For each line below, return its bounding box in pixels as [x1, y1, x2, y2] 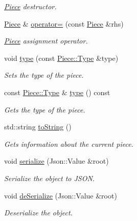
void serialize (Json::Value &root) [4, 156, 109, 166]
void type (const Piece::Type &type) [4, 52, 119, 63]
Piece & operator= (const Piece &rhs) [4, 18, 124, 29]
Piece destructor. [4, 1, 57, 11]
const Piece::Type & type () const [4, 86, 110, 97]
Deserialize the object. [4, 207, 73, 218]
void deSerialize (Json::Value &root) [4, 190, 117, 201]
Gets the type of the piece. [4, 104, 85, 115]
